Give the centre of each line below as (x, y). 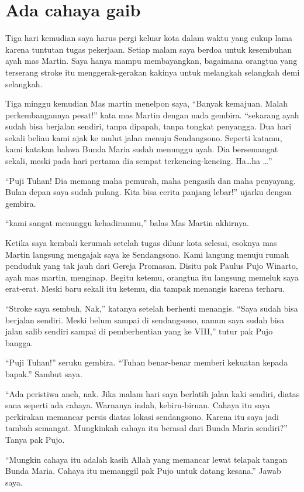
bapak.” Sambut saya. (44, 373)
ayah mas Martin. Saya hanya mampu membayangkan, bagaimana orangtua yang (151, 61)
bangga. (19, 342)
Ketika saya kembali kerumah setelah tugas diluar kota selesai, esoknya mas (141, 243)
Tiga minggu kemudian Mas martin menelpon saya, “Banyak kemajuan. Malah (147, 103)
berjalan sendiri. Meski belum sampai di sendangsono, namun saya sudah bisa (145, 320)
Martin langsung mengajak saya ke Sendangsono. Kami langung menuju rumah (147, 254)
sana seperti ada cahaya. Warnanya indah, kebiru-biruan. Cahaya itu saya (138, 405)
